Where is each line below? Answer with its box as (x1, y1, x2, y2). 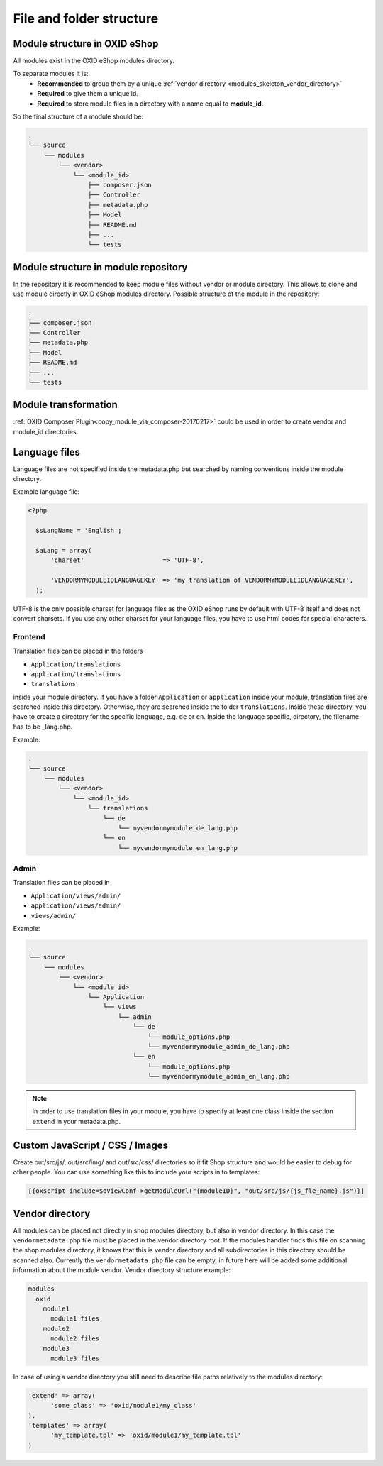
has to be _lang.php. (13, 722, 73, 731)
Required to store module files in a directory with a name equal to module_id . (37, 99, 264, 108)
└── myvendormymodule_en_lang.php (117, 844, 238, 852)
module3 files (50, 1354, 99, 1362)
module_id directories (13, 427, 77, 436)
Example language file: (13, 487, 80, 496)
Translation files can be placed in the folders (13, 646, 143, 656)
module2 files (50, 1335, 99, 1343)
